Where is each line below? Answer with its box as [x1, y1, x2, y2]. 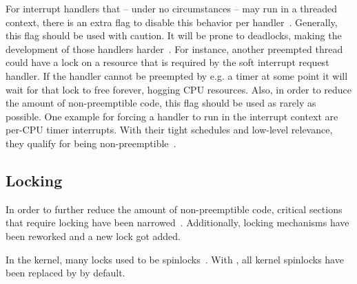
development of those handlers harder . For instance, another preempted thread [6, 41, 343, 56]
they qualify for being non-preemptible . [6, 135, 176, 150]
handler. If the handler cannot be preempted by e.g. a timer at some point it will [6, 68, 348, 83]
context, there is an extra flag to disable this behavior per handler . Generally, [6, 14, 338, 29]
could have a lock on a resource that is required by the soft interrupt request [6, 55, 329, 69]
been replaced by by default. [6, 265, 125, 280]
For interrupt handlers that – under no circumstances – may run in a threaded [6, 1, 338, 15]
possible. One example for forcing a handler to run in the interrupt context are [6, 109, 338, 123]
